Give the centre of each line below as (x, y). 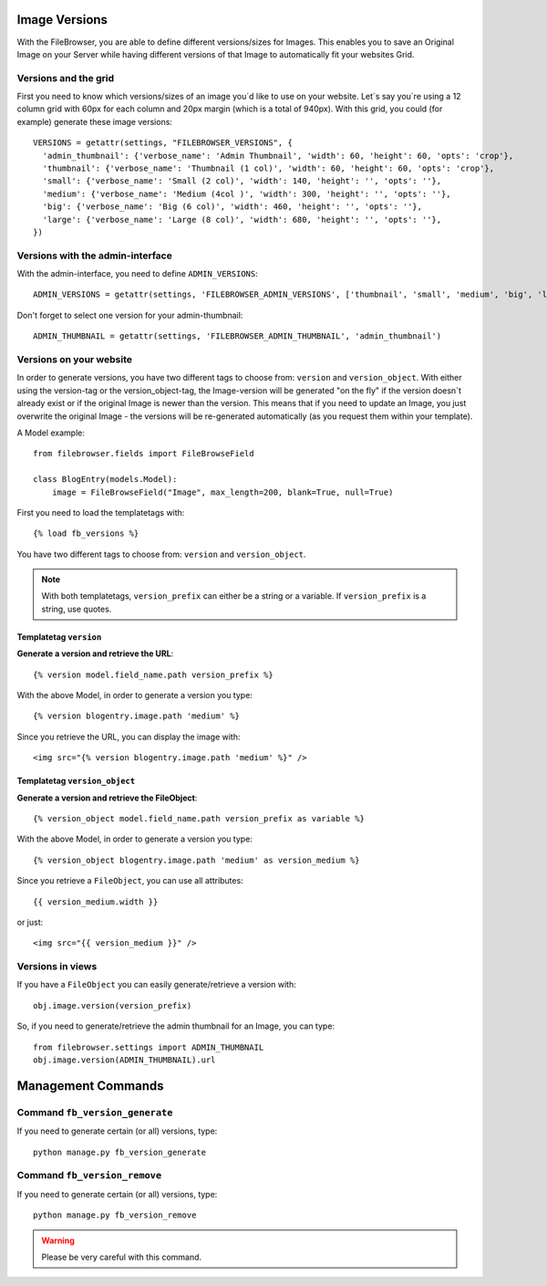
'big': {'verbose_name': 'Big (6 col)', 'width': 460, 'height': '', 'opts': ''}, (232, 207)
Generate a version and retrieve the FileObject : (107, 798)
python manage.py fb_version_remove (115, 1215)
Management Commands (90, 1086)
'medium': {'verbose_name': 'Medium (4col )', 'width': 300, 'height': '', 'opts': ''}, (247, 193)
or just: (30, 922)
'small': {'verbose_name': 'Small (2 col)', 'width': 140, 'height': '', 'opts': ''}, (242, 181)
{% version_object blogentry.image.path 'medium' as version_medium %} (196, 860)
